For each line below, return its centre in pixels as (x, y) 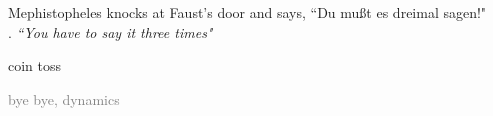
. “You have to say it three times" (110, 31)
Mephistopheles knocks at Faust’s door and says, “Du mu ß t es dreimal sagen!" (247, 12)
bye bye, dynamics (64, 98)
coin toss (35, 65)
